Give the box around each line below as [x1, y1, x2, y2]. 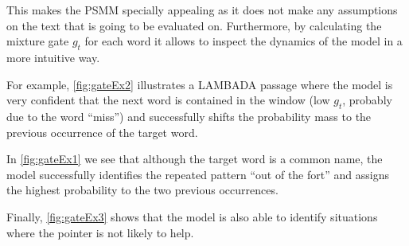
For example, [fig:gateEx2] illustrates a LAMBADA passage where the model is [6, 76, 393, 92]
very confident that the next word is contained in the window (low [6, 92, 330, 108]
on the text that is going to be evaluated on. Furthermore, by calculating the [6, 17, 382, 33]
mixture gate [6, 33, 69, 49]
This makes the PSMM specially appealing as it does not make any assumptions [6, 2, 398, 18]
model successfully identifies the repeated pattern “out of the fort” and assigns [6, 166, 389, 182]
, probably [342, 92, 392, 108]
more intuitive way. [6, 49, 100, 65]
